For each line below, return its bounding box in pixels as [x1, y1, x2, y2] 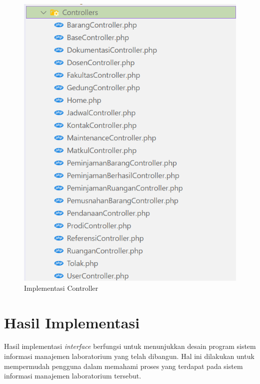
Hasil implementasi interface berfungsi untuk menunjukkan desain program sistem [4, 341, 256, 351]
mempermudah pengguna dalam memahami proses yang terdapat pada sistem [4, 360, 243, 371]
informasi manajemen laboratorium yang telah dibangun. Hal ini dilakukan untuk [4, 351, 254, 361]
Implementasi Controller [24, 282, 98, 293]
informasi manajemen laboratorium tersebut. [4, 370, 141, 381]
